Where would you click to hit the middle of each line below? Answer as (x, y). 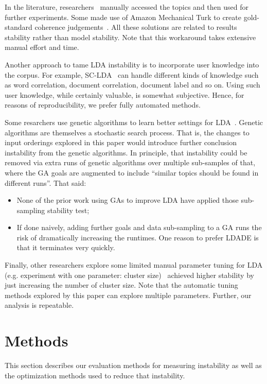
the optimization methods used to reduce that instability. (95, 375)
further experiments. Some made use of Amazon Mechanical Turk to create (123, 17)
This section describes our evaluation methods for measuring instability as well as (133, 365)
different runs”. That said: (46, 182)
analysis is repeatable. (39, 305)
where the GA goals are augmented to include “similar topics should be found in (132, 172)
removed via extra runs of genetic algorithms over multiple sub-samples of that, (130, 162)
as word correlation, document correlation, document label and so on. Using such (132, 85)
